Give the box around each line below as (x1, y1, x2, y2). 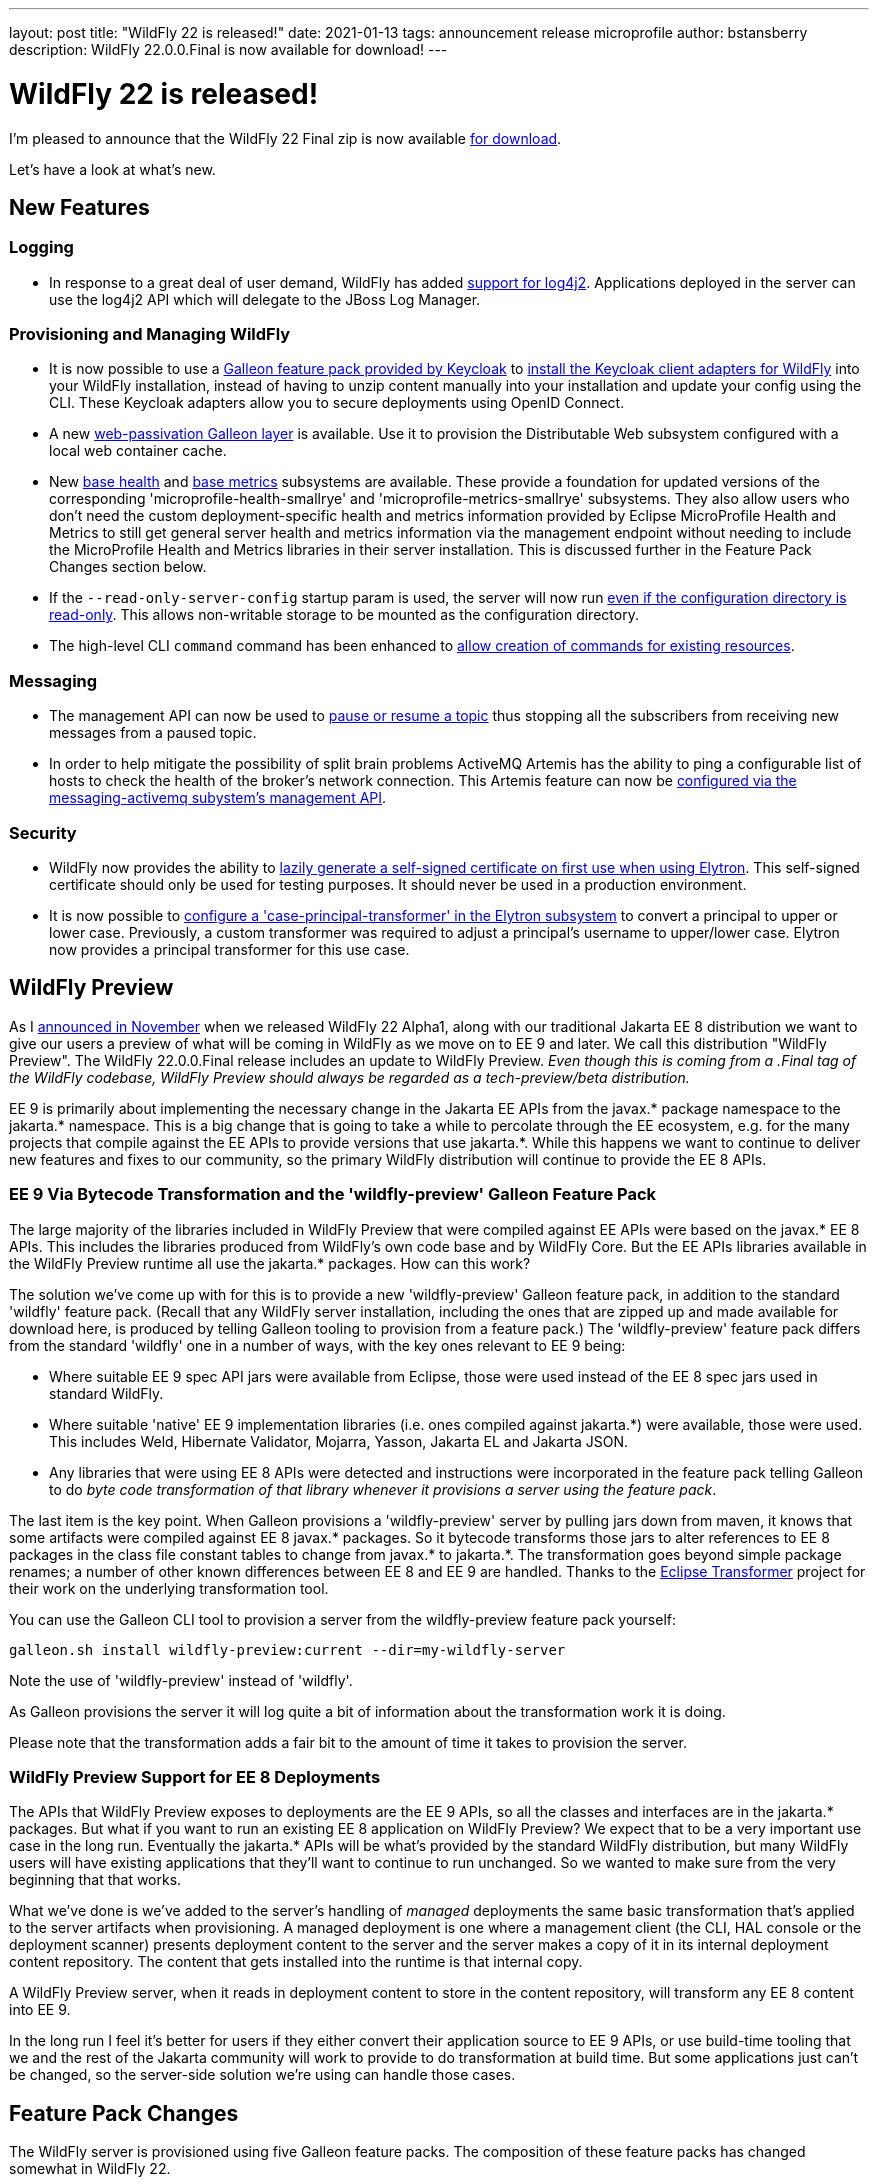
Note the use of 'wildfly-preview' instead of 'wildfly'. (9, 1671, 353, 1689)
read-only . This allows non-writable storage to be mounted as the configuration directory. (49, 606, 639, 624)
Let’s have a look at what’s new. (9, 160, 216, 178)
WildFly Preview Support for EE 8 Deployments (9, 1766, 381, 1787)
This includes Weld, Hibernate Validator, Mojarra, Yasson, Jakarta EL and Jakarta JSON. (49, 1432, 629, 1450)
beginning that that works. (9, 1871, 182, 1889)
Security (9, 822, 77, 843)
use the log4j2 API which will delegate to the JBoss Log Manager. (49, 290, 481, 308)
